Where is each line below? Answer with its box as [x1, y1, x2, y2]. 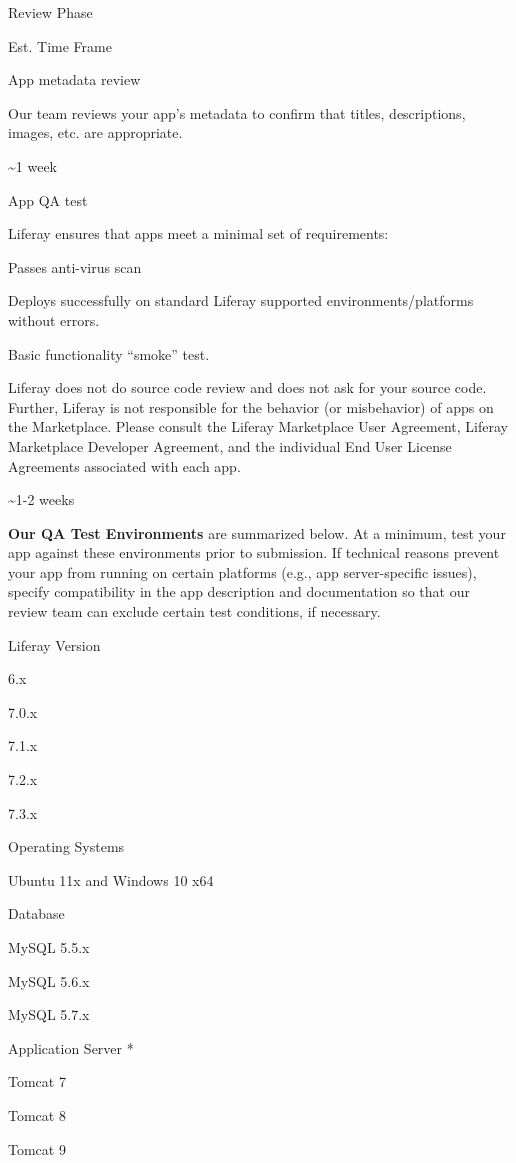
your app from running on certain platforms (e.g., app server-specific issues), [8, 561, 477, 582]
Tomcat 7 [8, 1071, 66, 1092]
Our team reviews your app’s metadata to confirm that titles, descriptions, [8, 102, 466, 123]
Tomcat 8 [8, 1104, 66, 1125]
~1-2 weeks [8, 489, 75, 510]
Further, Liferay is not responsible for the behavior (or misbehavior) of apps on [8, 396, 494, 417]
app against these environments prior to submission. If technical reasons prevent [8, 542, 500, 563]
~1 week [8, 155, 57, 176]
